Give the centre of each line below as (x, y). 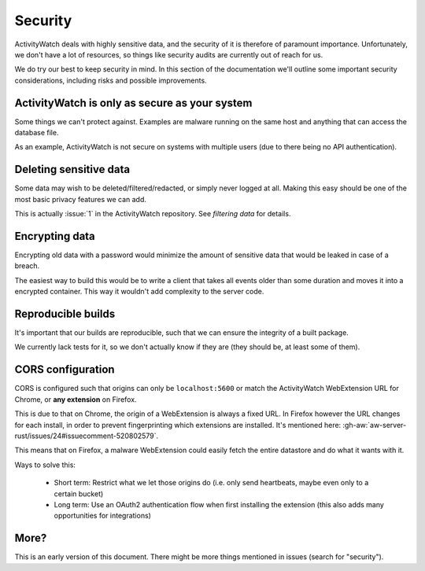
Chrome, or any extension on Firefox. (76, 399)
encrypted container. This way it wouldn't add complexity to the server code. (139, 292)
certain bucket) (79, 494)
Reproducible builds (65, 313)
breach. (27, 266)
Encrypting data (55, 236)
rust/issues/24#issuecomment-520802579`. (87, 436)
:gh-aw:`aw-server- (375, 425)
